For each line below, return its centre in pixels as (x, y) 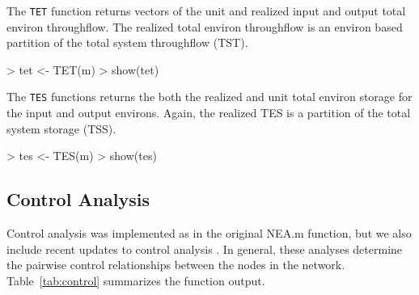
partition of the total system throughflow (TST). (127, 42)
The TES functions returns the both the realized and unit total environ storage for (209, 97)
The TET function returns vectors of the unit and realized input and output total (206, 11)
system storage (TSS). (61, 128)
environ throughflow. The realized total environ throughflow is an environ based (205, 26)
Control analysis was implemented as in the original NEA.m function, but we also (209, 233)
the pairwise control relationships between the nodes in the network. (176, 265)
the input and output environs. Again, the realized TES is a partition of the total (209, 113)
